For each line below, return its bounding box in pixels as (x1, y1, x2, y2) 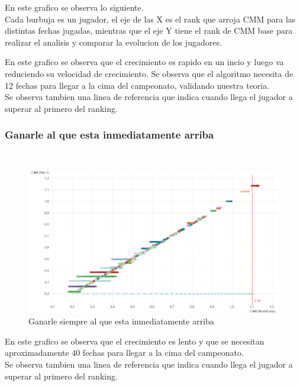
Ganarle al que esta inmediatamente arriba (5, 127, 214, 142)
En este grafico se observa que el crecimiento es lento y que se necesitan (5, 334, 264, 347)
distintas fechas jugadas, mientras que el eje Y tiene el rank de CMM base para (5, 24, 293, 37)
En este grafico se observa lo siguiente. (5, 1, 144, 13)
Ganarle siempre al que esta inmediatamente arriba (28, 315, 214, 327)
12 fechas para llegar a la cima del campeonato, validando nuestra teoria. (5, 79, 270, 91)
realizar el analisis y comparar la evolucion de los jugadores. (5, 36, 222, 48)
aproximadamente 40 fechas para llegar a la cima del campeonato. (5, 346, 244, 359)
